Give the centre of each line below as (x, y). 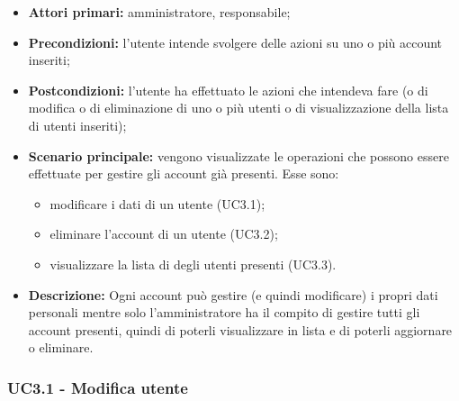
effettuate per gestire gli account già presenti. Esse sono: (184, 173)
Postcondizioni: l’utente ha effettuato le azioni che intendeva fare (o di (228, 90)
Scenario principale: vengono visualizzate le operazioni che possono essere (238, 155)
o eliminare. (61, 347)
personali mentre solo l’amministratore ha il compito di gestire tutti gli (224, 312)
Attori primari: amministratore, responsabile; (159, 12)
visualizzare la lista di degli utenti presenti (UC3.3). (193, 264)
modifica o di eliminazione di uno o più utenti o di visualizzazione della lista (238, 108)
